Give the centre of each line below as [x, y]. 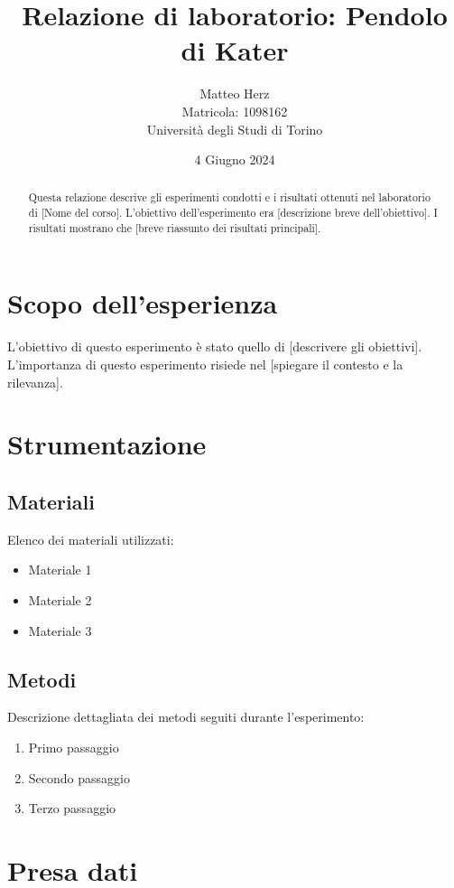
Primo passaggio [74, 747]
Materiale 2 [60, 599]
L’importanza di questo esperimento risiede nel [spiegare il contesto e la [205, 364]
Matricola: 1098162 [235, 111]
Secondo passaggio [79, 777]
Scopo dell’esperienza [143, 303]
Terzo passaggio [72, 808]
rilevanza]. [35, 382]
